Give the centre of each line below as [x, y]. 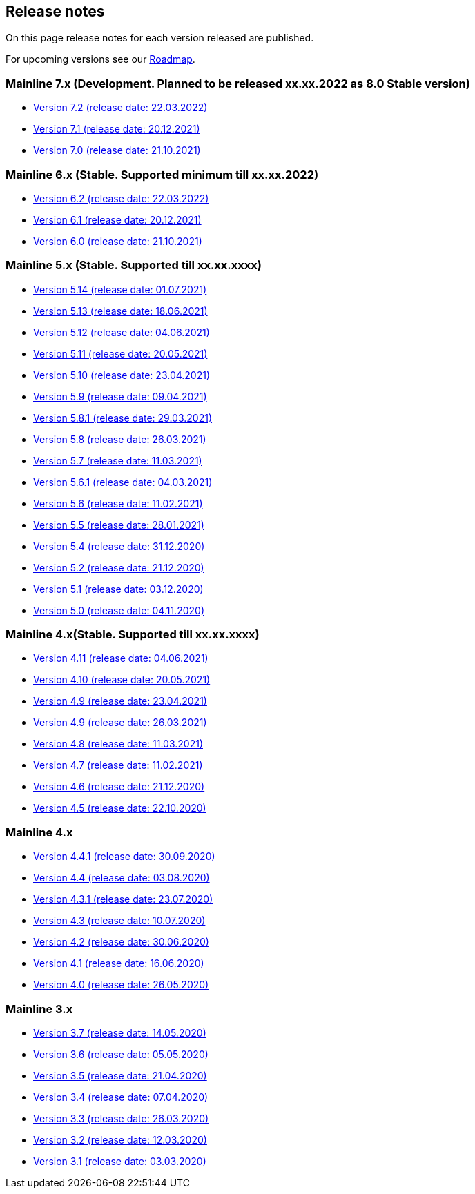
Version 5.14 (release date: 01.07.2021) [120, 289]
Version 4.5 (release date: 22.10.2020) [120, 808]
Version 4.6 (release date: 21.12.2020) [119, 787]
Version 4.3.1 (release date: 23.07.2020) [123, 899]
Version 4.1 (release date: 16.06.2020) [119, 963]
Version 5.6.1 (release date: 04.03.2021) [123, 482]
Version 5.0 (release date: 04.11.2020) [119, 610]
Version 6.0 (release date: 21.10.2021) [118, 241]
